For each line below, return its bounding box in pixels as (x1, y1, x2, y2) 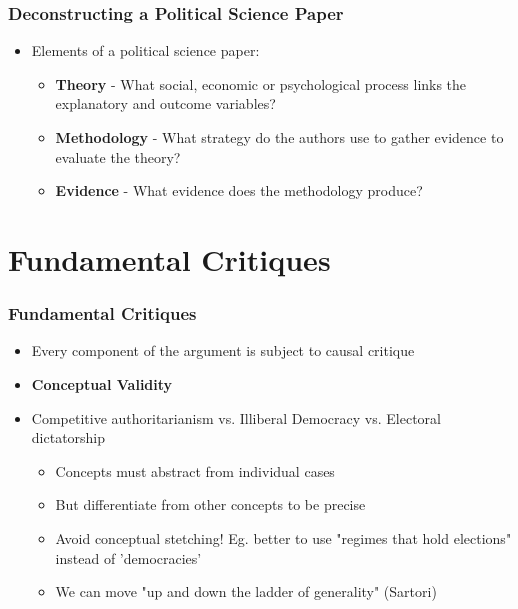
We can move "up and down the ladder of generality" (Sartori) (55, 581, 437, 602)
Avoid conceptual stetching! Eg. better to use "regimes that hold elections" (55, 527, 512, 548)
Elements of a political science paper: (31, 40, 260, 61)
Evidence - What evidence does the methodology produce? (55, 180, 423, 201)
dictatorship (31, 427, 106, 448)
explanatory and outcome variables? (55, 93, 276, 114)
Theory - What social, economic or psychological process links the (55, 73, 467, 94)
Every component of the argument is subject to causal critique (31, 340, 415, 361)
